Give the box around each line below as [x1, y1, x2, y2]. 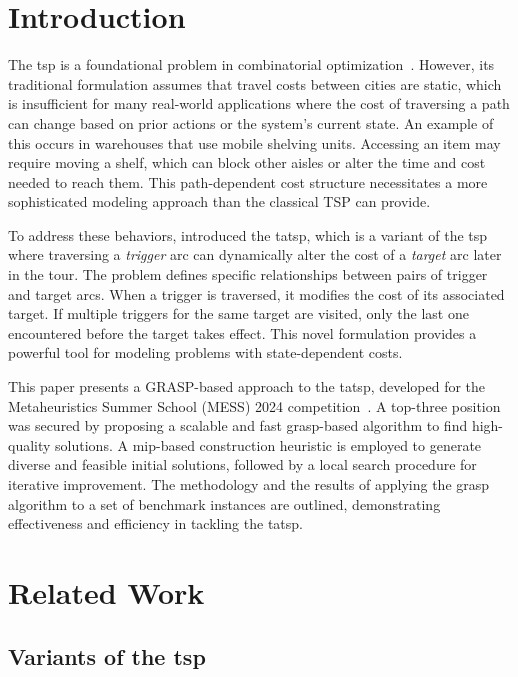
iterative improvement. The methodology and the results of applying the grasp [8, 474, 490, 494]
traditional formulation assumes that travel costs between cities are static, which [8, 73, 502, 94]
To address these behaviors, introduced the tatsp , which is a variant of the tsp [8, 224, 488, 245]
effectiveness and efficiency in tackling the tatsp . [8, 513, 303, 534]
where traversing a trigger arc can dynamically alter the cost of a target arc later [8, 244, 502, 265]
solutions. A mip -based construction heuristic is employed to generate [55, 434, 482, 455]
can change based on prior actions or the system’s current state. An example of [8, 112, 494, 133]
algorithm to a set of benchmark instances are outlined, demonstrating [8, 493, 441, 514]
